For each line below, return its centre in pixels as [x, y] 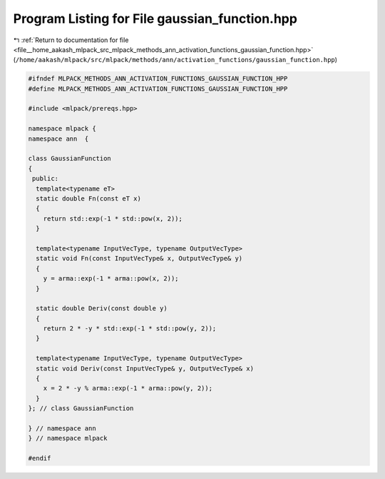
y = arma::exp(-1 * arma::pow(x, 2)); [111, 279]
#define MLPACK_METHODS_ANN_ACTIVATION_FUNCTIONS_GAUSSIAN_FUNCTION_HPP [158, 89]
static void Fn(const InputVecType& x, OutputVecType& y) [139, 258]
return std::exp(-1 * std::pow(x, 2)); [113, 218]
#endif [40, 458]
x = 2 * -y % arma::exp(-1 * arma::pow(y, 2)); [128, 388]
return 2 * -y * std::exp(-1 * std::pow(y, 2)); [130, 329]
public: [46, 179]
